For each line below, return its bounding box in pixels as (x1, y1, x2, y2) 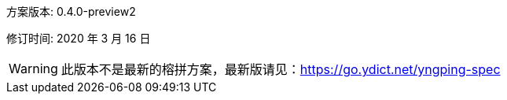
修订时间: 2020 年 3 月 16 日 (6, 31, 151, 45)
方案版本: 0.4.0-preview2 (6, 5, 136, 18)
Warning (9, 61, 58, 76)
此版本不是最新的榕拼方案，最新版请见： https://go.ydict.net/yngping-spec (61, 61, 501, 77)
